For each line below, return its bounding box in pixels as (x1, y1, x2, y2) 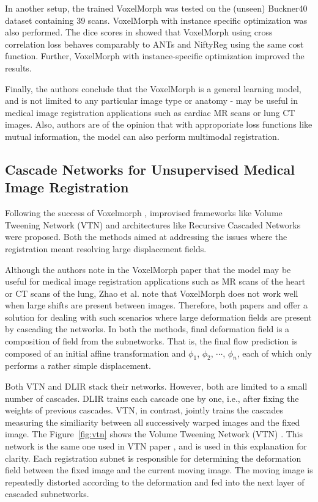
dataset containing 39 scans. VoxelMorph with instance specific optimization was (5, 13, 308, 26)
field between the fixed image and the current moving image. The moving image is (5, 464, 313, 476)
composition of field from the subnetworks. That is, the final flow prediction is (5, 335, 298, 347)
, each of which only (237, 346, 312, 359)
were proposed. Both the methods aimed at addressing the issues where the (5, 230, 287, 243)
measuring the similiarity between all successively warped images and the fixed (5, 415, 300, 428)
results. (5, 61, 32, 74)
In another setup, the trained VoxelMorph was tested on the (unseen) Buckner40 (5, 2, 308, 14)
